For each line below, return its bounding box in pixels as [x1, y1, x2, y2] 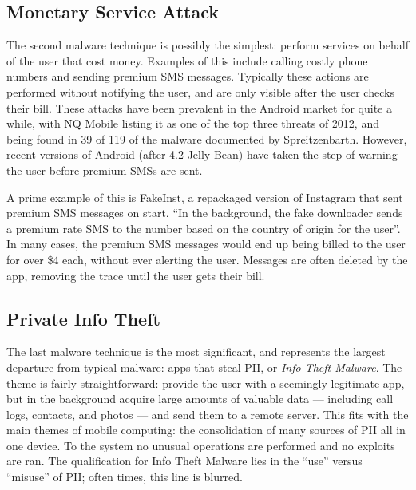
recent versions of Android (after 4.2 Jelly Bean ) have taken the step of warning [6, 146, 398, 163]
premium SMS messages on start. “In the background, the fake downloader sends [6, 204, 403, 221]
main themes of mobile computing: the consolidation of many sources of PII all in [6, 421, 406, 438]
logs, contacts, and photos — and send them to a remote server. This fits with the [6, 405, 409, 422]
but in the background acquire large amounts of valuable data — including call [6, 390, 394, 407]
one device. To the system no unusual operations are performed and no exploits [6, 437, 395, 453]
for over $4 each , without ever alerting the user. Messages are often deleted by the [6, 251, 408, 267]
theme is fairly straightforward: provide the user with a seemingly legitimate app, [6, 374, 405, 391]
